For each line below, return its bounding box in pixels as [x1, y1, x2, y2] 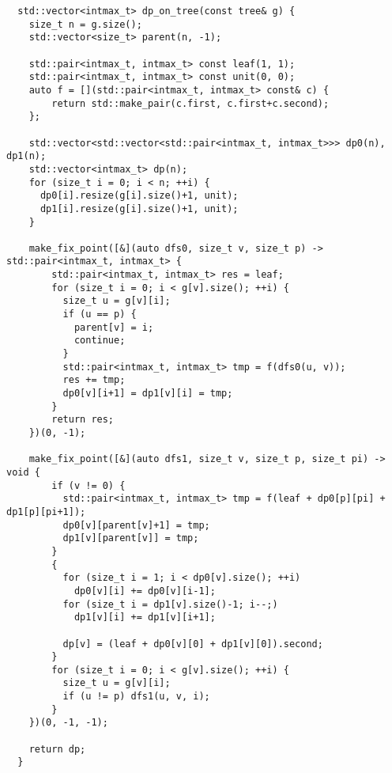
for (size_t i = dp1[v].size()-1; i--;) [62, 598, 278, 610]
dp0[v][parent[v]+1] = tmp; [62, 519, 210, 531]
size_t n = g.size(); [28, 18, 142, 30]
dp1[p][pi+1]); [6, 506, 86, 517]
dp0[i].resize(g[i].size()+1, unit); [40, 190, 239, 202]
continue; [73, 335, 126, 347]
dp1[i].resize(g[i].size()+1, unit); [40, 203, 239, 214]
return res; [51, 414, 115, 426]
